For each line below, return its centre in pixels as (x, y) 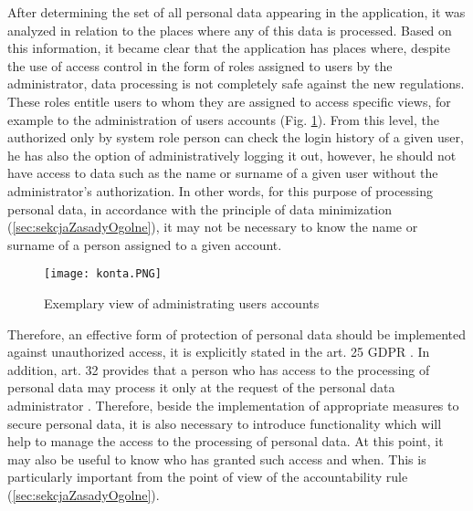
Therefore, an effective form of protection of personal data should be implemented (237, 334)
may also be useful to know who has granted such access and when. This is (217, 459)
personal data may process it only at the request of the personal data (201, 387)
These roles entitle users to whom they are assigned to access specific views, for (229, 101)
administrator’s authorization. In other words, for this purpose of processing (221, 190)
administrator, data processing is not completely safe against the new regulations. (236, 83)
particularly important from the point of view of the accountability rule (208, 477)
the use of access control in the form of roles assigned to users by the (200, 65)
